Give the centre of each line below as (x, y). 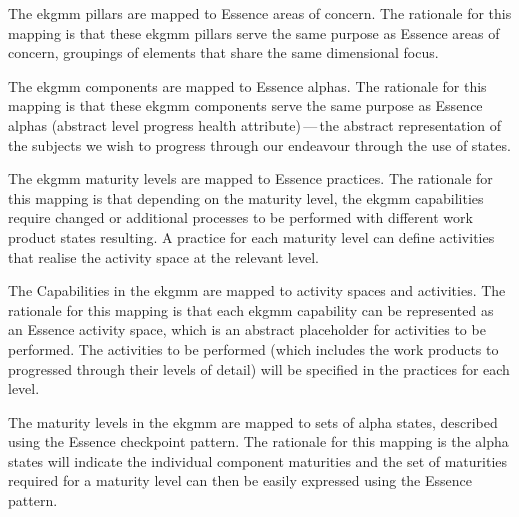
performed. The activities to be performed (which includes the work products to (253, 348)
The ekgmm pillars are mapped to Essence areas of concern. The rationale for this (260, 13)
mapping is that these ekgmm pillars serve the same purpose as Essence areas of (254, 32)
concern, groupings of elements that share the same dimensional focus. (223, 52)
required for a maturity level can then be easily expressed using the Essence (240, 480)
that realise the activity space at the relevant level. (163, 256)
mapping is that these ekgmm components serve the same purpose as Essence (245, 105)
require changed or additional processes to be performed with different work (240, 217)
